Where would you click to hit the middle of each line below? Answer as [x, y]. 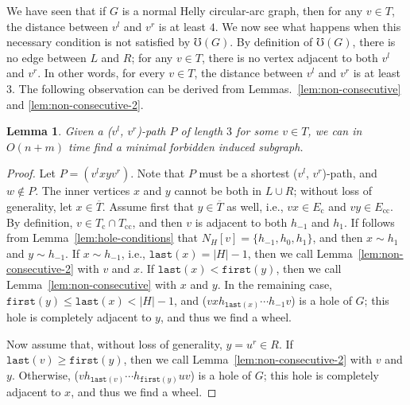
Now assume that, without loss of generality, [114, 343]
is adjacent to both [241, 222]
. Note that [158, 173]
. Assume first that [148, 206]
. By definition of [271, 42]
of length [202, 131]
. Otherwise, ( [45, 374]
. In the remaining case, [275, 284]
